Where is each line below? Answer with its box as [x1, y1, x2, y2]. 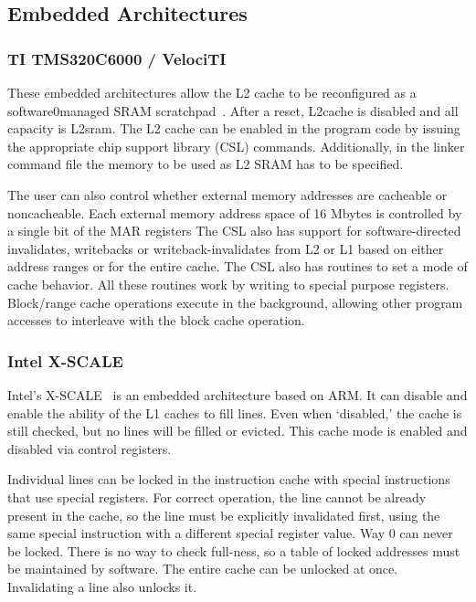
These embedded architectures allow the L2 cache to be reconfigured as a [7, 83, 417, 101]
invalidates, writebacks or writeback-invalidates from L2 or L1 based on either [7, 238, 444, 258]
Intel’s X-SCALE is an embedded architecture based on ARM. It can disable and [7, 385, 468, 404]
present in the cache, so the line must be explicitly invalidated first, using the [7, 505, 440, 524]
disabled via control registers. [7, 438, 172, 458]
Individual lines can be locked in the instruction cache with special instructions [7, 470, 450, 489]
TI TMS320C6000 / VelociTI [7, 47, 227, 69]
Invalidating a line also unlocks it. [7, 576, 197, 596]
